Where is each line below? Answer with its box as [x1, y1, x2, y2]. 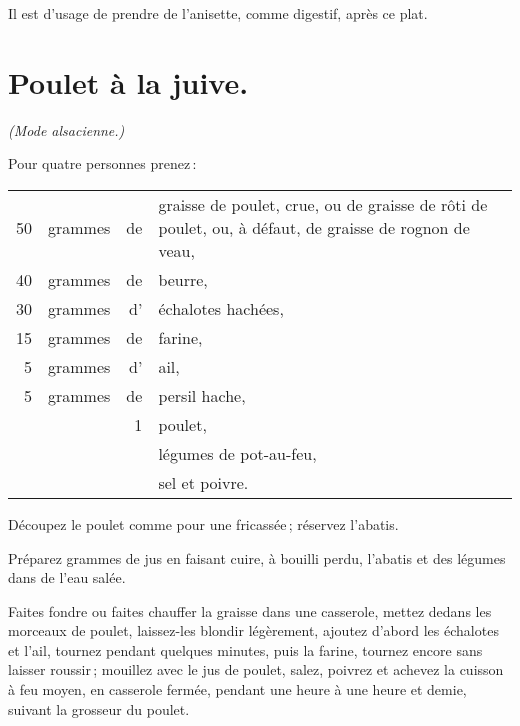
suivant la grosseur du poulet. [8, 698, 190, 719]
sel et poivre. [158, 470, 249, 494]
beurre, [158, 267, 208, 291]
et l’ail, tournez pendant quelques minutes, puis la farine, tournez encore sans [8, 639, 483, 660]
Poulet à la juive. [8, 61, 249, 102]
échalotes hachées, [158, 296, 284, 320]
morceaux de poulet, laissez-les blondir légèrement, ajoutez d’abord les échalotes [8, 620, 499, 641]
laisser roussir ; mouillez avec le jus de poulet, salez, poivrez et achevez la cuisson [8, 659, 504, 680]
